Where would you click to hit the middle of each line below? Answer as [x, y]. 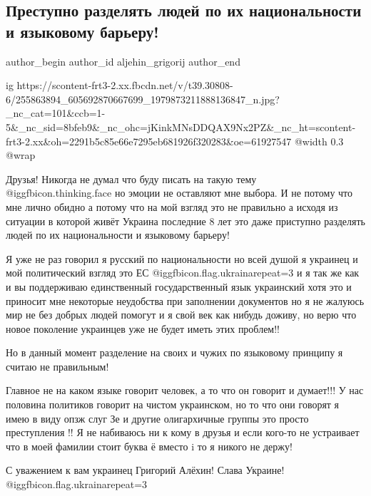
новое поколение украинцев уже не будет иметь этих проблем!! [143, 328]
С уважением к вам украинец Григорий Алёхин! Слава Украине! [145, 470]
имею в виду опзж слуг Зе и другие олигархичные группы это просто [157, 418]
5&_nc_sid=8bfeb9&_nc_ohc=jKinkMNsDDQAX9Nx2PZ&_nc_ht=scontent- [181, 126]
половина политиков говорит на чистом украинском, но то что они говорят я [173, 404]
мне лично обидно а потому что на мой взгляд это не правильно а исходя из [172, 206]
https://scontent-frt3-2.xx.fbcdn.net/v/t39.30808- [125, 85]
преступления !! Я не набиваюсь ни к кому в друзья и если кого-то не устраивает [183, 432]
